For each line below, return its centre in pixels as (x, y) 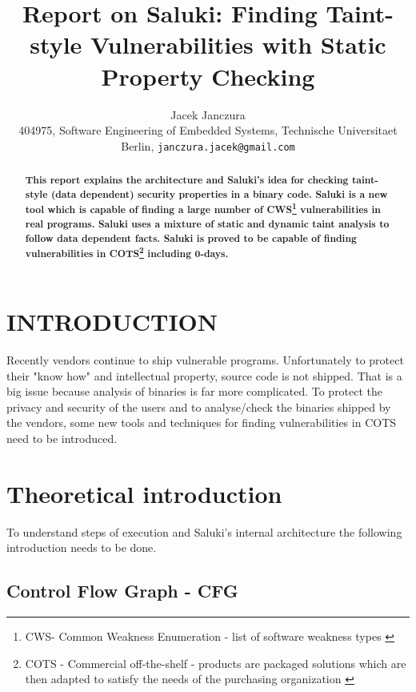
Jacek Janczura (208, 114)
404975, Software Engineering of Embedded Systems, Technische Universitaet (208, 130)
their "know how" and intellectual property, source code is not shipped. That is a (204, 375)
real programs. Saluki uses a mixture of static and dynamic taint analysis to (207, 224)
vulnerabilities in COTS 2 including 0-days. (127, 253)
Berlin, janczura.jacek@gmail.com (208, 145)
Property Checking (208, 76)
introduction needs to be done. (82, 547)
